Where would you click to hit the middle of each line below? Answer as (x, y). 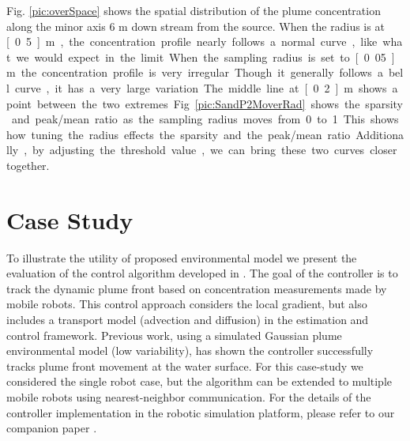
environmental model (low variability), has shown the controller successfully (190, 351)
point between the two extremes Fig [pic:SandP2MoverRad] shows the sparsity (205, 103)
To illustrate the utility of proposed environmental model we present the (182, 257)
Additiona (380, 134)
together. (28, 165)
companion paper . (52, 428)
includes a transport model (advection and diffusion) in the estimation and (188, 320)
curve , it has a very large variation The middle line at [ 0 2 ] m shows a (206, 87)
